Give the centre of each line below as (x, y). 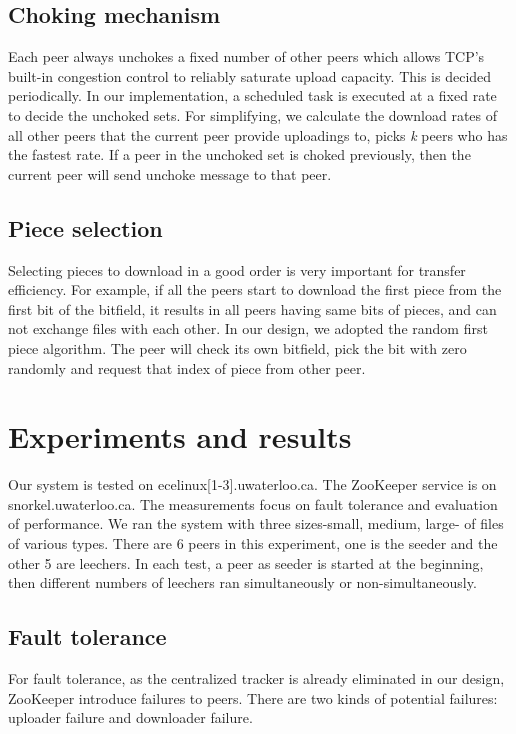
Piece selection (85, 227)
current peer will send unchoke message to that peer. (170, 173)
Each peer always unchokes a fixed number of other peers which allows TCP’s (246, 56)
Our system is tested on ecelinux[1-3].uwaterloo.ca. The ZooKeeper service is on (252, 484)
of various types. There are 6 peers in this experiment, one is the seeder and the (253, 543)
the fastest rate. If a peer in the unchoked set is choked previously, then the (239, 154)
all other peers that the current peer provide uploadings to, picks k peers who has (258, 134)
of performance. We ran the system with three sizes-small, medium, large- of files (256, 523)
